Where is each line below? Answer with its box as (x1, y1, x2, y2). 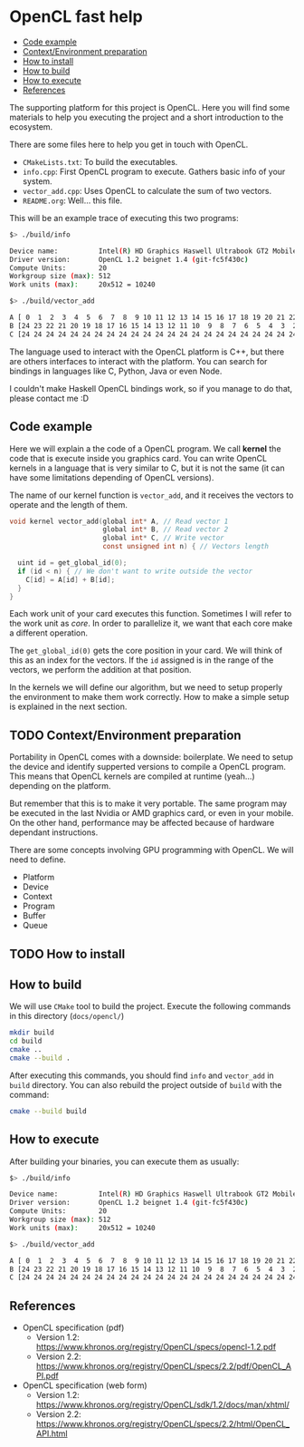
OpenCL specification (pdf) (22, 1322, 125, 1334)
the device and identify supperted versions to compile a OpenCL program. (9, 762, 287, 772)
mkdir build (9, 1028, 54, 1037)
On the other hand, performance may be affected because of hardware (9, 818, 275, 829)
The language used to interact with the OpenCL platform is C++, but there (9, 346, 285, 357)
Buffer (22, 910, 47, 921)
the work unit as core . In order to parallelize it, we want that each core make (9, 618, 293, 629)
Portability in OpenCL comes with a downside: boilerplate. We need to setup (9, 752, 294, 762)
